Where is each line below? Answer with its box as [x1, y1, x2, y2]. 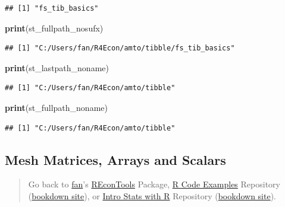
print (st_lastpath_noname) [5, 61, 109, 74]
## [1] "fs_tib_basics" [5, 4, 99, 12]
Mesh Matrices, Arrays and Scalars [5, 150, 226, 168]
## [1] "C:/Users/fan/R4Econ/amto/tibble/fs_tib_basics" [5, 44, 235, 53]
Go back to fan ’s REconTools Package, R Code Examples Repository [28, 178, 280, 190]
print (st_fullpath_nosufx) [5, 21, 104, 34]
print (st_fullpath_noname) [5, 101, 108, 113]
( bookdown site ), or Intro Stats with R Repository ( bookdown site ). [28, 189, 277, 202]
